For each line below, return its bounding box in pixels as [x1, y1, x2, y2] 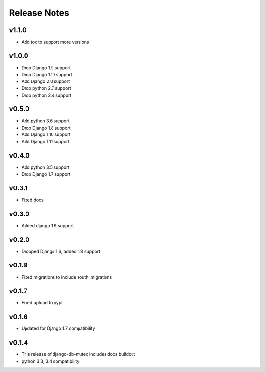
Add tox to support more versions [21, 39, 89, 45]
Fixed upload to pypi [21, 300, 63, 306]
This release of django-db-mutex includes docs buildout [21, 351, 135, 357]
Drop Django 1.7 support [21, 171, 71, 177]
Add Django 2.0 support [21, 79, 70, 84]
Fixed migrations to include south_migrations [21, 274, 112, 280]
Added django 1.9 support [21, 222, 74, 228]
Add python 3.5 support [21, 164, 70, 170]
